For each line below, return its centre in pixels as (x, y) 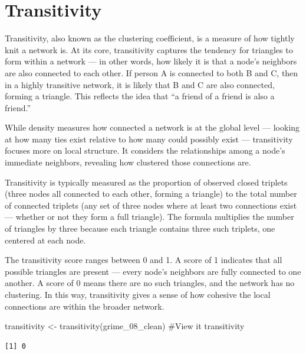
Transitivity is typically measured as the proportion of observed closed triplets (146, 182)
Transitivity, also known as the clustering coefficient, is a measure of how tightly (150, 38)
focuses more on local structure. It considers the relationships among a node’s (145, 150)
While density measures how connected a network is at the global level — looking (152, 127)
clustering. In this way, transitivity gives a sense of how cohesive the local (138, 294)
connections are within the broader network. (85, 306)
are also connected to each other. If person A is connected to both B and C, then (152, 72)
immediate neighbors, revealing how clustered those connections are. (128, 162)
